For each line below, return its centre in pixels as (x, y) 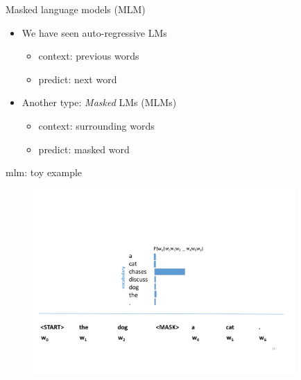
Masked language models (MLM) (76, 9)
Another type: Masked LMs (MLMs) (99, 102)
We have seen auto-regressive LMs (94, 32)
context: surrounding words (96, 125)
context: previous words (89, 56)
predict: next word (78, 79)
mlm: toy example (44, 172)
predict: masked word (84, 149)
